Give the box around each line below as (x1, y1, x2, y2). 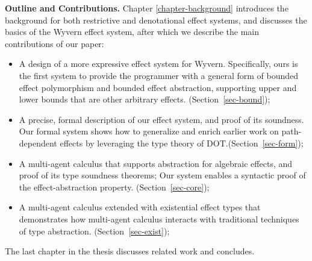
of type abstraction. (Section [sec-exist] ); (19, 224, 170, 237)
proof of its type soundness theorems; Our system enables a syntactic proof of (19, 169, 306, 181)
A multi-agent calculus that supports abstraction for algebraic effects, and (19, 157, 293, 169)
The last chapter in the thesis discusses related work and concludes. (5, 245, 255, 257)
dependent (19, 136, 57, 149)
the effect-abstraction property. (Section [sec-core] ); (19, 180, 210, 193)
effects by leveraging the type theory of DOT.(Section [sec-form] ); (60, 136, 304, 149)
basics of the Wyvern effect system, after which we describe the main (5, 25, 259, 38)
